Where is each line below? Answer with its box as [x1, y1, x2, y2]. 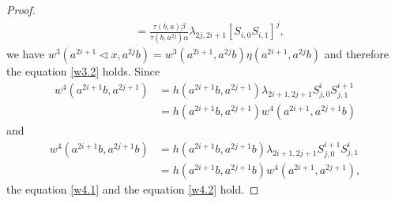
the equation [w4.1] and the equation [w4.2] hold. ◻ [6, 181, 259, 197]
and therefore [324, 46, 389, 62]
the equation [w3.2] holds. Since [6, 63, 160, 79]
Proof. [6, 2, 36, 17]
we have [6, 46, 45, 62]
